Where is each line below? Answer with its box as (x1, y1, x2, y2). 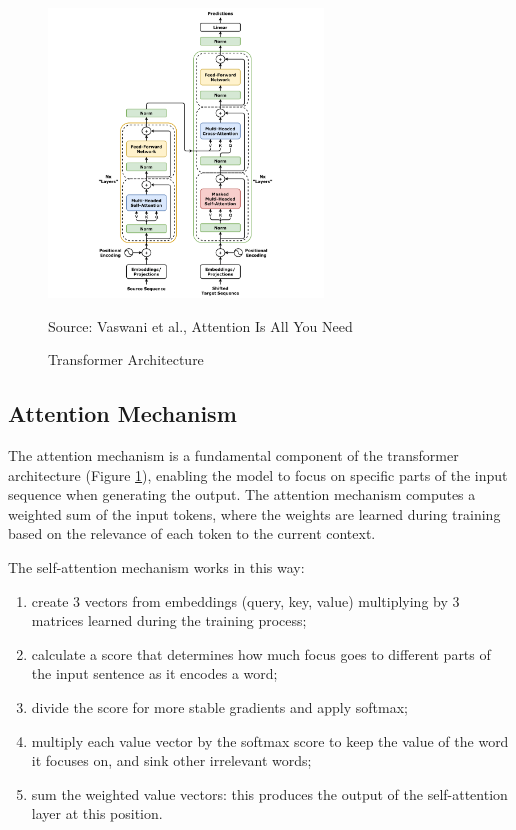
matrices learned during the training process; (31, 610, 307, 631)
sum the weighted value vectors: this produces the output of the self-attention (31, 783, 508, 804)
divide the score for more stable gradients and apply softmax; (31, 696, 408, 717)
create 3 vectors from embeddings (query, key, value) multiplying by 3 (31, 590, 460, 611)
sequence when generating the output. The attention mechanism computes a (8, 484, 476, 505)
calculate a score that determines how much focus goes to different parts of (31, 643, 491, 664)
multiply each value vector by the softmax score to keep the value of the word (31, 730, 509, 751)
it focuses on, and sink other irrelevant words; (31, 750, 312, 771)
